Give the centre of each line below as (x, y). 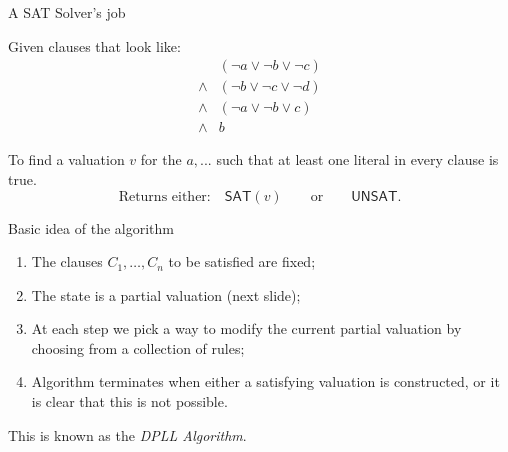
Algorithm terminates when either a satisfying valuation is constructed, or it (265, 381)
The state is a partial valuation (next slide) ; (166, 294)
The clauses (67, 261)
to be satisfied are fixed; (242, 261)
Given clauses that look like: (94, 45)
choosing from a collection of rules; (138, 347)
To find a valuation (66, 159)
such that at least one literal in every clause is (357, 159)
